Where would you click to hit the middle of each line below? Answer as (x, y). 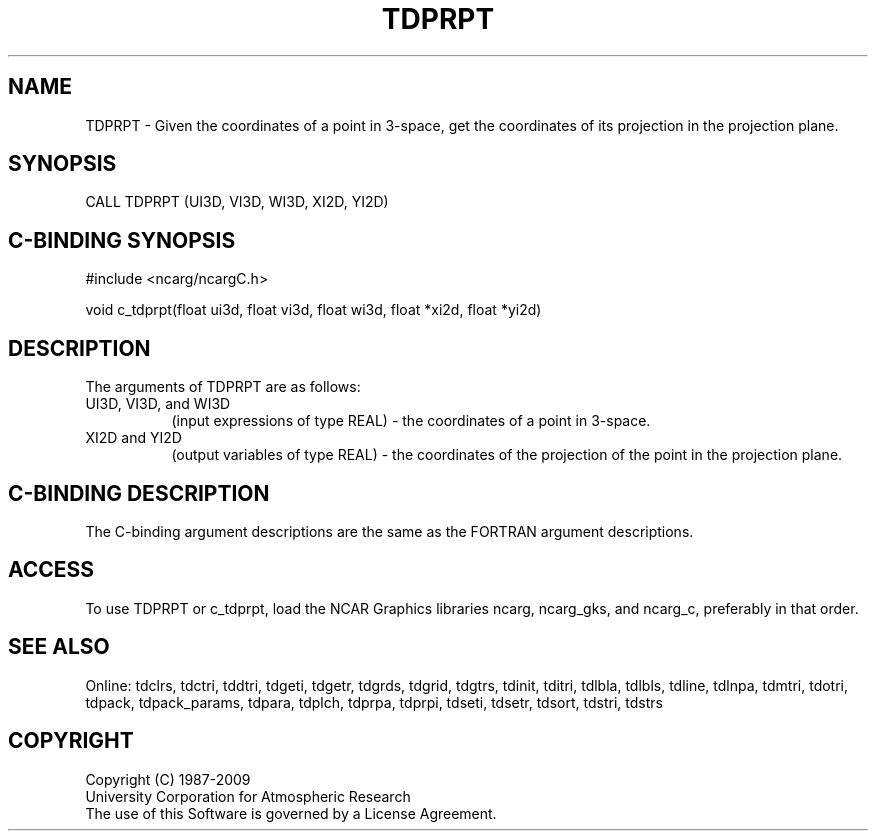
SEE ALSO (59, 647)
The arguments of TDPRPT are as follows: (223, 387)
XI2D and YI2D (133, 438)
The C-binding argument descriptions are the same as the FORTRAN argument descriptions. (389, 531)
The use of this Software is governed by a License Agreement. (291, 813)
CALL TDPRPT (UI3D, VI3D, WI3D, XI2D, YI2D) (237, 202)
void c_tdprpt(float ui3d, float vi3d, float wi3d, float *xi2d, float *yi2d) (313, 310)
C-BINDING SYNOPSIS (122, 240)
